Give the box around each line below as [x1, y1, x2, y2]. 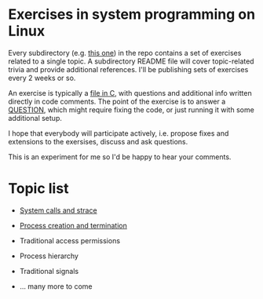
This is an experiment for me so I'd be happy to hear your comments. [8, 151, 232, 162]
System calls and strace [19, 206, 97, 215]
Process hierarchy [19, 251, 79, 261]
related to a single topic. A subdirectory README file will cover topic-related [8, 57, 254, 66]
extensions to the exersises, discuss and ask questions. [8, 137, 188, 146]
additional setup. [8, 113, 63, 122]
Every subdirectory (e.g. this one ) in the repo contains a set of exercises [8, 48, 242, 57]
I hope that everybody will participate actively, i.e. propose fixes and [8, 128, 229, 138]
